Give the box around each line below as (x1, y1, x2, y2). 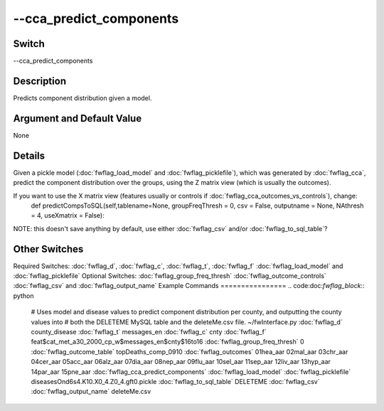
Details (13, 149, 46, 161)
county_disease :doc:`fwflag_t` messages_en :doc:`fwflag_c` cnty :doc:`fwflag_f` (31, 327, 267, 336)
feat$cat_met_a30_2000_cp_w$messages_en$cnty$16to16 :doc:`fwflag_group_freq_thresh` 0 (31, 338, 305, 346)
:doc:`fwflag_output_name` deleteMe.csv (31, 388, 151, 396)
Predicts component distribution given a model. (13, 93, 152, 102)
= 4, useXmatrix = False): (31, 211, 105, 220)
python (13, 292, 34, 300)
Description (13, 75, 67, 87)
